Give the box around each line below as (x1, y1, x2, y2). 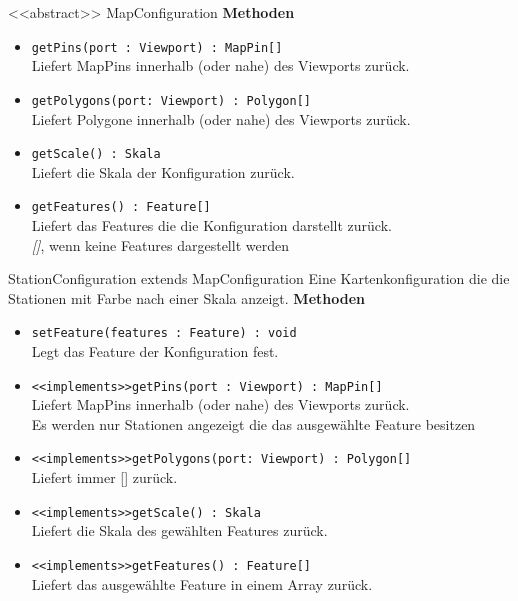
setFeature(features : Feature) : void (31, 326, 297, 341)
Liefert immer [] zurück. (31, 467, 178, 488)
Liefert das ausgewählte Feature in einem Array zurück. (31, 573, 373, 594)
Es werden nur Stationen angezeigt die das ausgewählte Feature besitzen (31, 413, 476, 434)
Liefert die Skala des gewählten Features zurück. (31, 520, 328, 541)
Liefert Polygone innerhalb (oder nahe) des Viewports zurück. (31, 108, 411, 129)
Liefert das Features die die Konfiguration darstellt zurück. (31, 215, 392, 235)
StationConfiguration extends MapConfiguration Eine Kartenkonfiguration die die (8, 268, 510, 289)
